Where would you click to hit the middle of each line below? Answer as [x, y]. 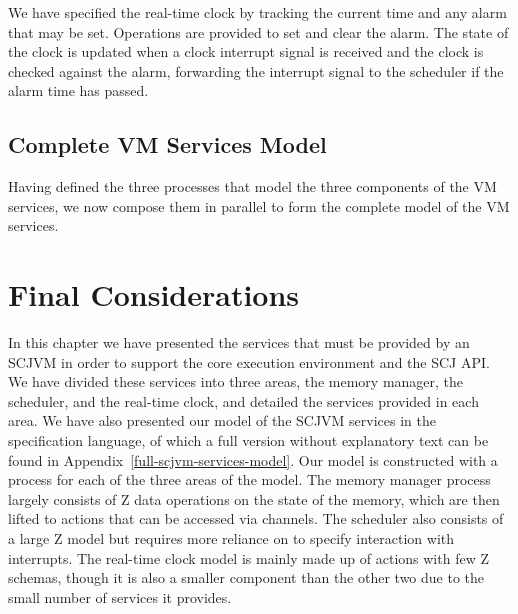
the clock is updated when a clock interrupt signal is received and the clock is [246, 51]
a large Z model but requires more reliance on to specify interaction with [231, 538]
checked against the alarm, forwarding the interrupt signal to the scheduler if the [256, 70]
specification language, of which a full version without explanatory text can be [248, 440]
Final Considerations [154, 294]
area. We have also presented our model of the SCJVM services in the [222, 420]
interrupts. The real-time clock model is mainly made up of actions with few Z [248, 557]
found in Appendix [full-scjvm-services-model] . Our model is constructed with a [253, 459]
